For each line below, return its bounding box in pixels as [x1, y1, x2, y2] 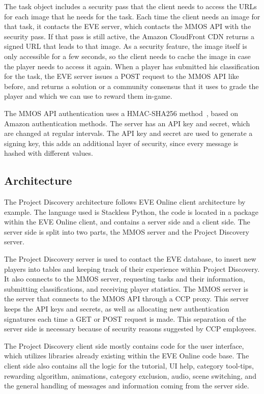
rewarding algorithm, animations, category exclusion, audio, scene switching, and [4, 370, 256, 381]
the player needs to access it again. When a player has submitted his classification [4, 61, 259, 71]
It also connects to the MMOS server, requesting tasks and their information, [4, 273, 245, 284]
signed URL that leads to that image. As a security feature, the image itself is [4, 41, 247, 51]
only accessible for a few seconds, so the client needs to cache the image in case [4, 50, 251, 61]
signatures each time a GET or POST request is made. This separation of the [4, 313, 246, 324]
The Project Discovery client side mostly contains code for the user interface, [4, 340, 244, 351]
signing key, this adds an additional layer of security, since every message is [4, 137, 239, 148]
